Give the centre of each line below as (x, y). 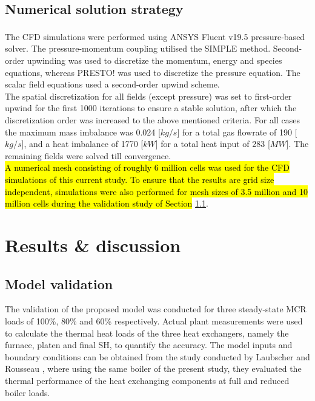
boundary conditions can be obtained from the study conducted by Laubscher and (157, 356)
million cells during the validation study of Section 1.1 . (107, 203)
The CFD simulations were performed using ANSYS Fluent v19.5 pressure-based (155, 36)
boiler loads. (28, 392)
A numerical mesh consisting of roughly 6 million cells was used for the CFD (147, 167)
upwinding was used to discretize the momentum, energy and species (154, 60)
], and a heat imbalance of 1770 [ (82, 144)
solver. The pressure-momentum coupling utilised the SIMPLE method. (138, 48)
